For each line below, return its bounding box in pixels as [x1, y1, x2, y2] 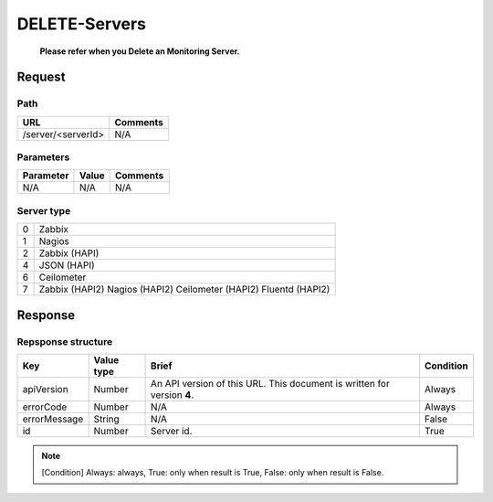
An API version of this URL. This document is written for [151, 377, 390, 390]
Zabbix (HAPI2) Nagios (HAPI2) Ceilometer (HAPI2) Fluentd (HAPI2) [38, 283, 330, 296]
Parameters [16, 151, 70, 164]
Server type [16, 204, 71, 217]
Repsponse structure [16, 335, 113, 347]
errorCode [22, 401, 68, 413]
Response [16, 307, 76, 323]
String [93, 412, 121, 425]
